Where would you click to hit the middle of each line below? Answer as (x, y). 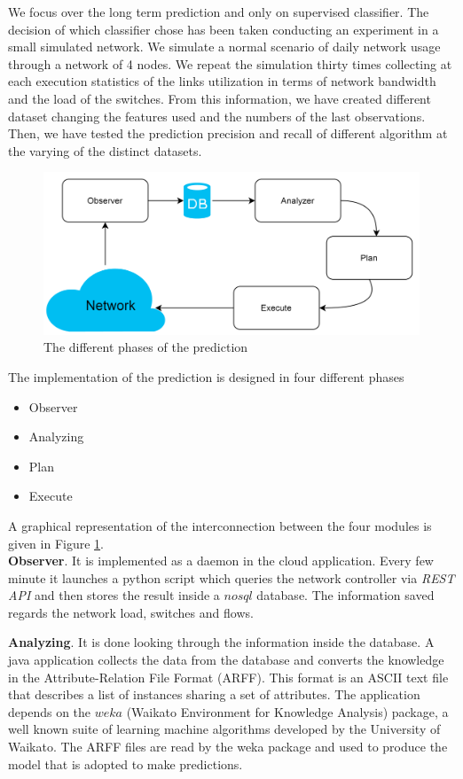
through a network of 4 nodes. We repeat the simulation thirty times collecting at (230, 63)
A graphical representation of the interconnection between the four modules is (220, 525)
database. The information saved (345, 595)
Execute (51, 496)
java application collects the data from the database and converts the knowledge (226, 660)
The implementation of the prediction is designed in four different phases (206, 376)
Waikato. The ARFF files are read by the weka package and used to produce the (228, 747)
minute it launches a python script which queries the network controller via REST (231, 577)
